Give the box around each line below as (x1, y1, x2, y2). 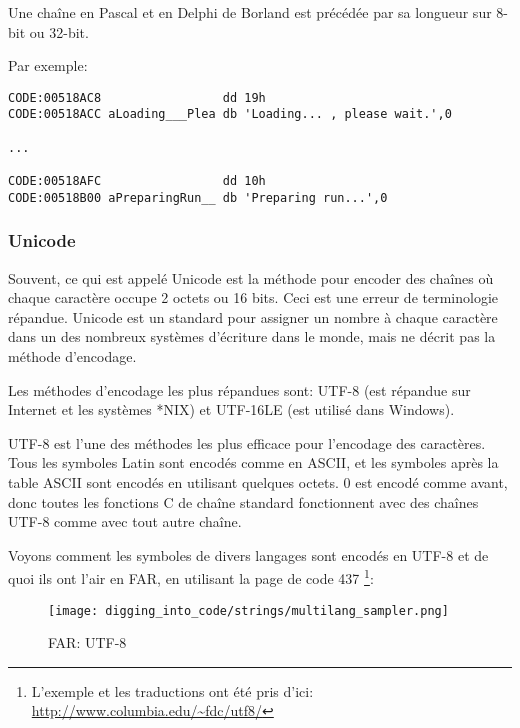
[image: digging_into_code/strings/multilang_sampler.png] (48, 603, 449, 618)
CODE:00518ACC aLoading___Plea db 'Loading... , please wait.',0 (8, 107, 452, 122)
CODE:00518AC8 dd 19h (8, 90, 266, 105)
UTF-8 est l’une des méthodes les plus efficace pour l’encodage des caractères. (8, 432, 486, 453)
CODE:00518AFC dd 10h (8, 174, 266, 189)
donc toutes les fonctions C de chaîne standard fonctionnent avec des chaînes (8, 491, 479, 512)
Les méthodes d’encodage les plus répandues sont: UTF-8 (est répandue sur (8, 379, 471, 400)
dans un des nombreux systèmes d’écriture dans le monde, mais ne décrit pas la (8, 326, 496, 347)
